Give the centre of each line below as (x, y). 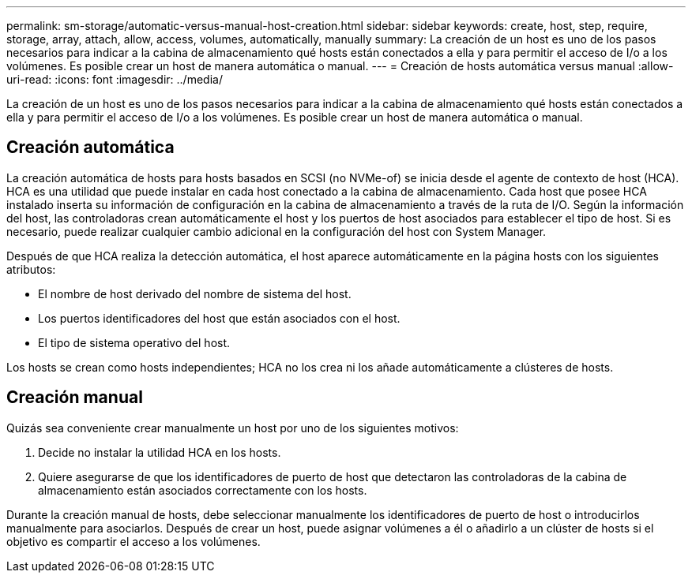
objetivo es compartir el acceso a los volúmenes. (134, 541)
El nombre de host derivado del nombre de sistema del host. (195, 293)
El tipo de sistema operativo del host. (134, 342)
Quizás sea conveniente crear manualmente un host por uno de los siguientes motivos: (233, 428)
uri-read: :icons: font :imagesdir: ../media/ (115, 79)
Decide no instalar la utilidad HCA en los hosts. (160, 452)
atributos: (31, 269)
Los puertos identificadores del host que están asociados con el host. (219, 318)
